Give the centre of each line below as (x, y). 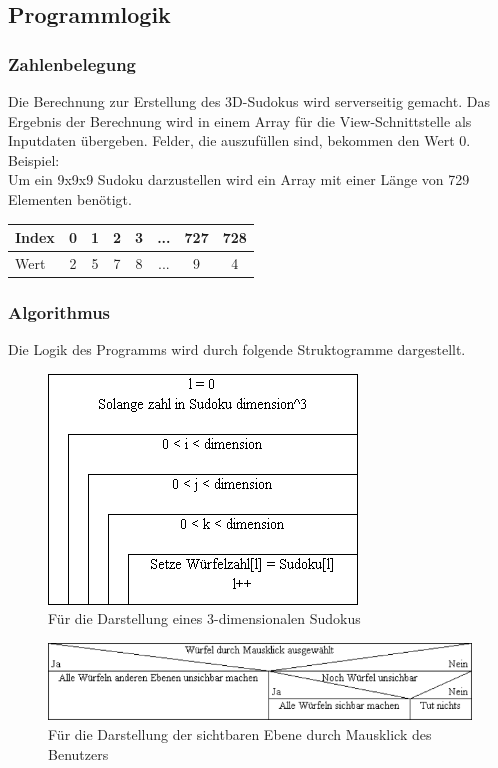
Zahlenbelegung (72, 63)
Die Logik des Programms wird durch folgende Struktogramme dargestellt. (237, 349)
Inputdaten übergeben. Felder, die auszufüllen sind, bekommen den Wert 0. (239, 140)
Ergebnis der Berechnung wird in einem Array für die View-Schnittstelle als (240, 120)
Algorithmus (59, 311)
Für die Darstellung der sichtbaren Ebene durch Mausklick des (240, 734)
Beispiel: (34, 159)
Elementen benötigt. (70, 198)
